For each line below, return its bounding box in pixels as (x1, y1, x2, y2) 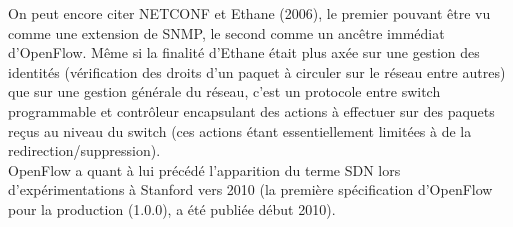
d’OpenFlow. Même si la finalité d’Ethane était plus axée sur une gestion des (8, 42, 480, 63)
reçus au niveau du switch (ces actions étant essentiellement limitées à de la (8, 120, 472, 141)
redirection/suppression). (8, 140, 161, 161)
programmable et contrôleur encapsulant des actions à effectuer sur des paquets (8, 100, 495, 121)
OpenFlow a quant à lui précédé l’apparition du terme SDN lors (8, 159, 401, 180)
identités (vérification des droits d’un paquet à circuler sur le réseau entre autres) (8, 61, 506, 82)
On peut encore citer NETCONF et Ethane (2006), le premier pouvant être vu (8, 3, 491, 23)
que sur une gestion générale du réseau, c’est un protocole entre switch (8, 81, 441, 102)
